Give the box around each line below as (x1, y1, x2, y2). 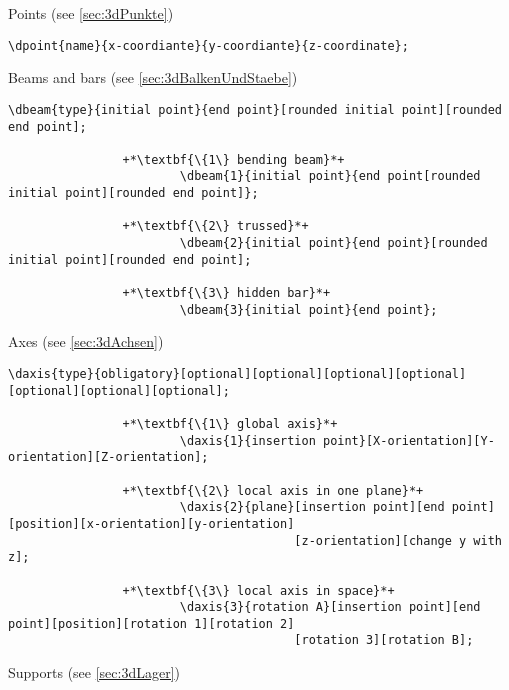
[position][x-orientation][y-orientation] (8, 516, 295, 531)
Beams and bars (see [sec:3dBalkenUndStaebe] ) (8, 67, 298, 88)
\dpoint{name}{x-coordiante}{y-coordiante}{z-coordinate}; (8, 38, 409, 53)
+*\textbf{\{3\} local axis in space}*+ (122, 583, 395, 598)
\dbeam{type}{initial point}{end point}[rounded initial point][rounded (8, 102, 502, 117)
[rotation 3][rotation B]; (294, 633, 474, 648)
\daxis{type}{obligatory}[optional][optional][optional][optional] (8, 366, 467, 381)
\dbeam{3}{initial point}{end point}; (179, 302, 438, 317)
